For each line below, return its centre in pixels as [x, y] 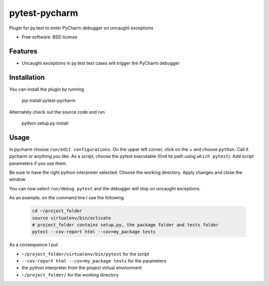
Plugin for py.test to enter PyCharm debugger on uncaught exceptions [81, 28]
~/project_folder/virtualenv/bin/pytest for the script [85, 254]
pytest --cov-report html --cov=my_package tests [94, 232]
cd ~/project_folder [57, 211]
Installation [27, 77]
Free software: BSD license [49, 37]
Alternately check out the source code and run [57, 112]
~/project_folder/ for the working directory [70, 275]
